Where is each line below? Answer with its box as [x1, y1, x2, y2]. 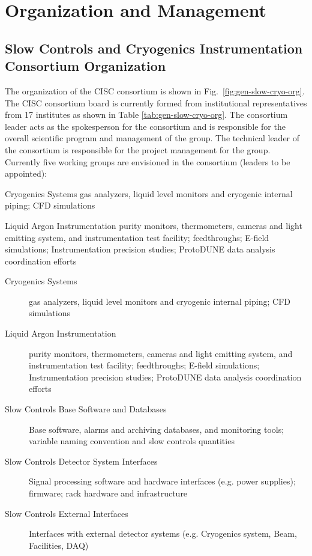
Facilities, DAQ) [29, 539, 89, 551]
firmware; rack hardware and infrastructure [29, 487, 188, 499]
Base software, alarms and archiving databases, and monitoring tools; [29, 423, 284, 435]
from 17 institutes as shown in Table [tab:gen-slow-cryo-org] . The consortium [5, 108, 288, 121]
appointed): [5, 167, 47, 180]
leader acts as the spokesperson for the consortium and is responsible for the [5, 120, 286, 132]
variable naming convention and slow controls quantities [29, 435, 235, 447]
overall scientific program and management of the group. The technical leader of [5, 132, 300, 144]
